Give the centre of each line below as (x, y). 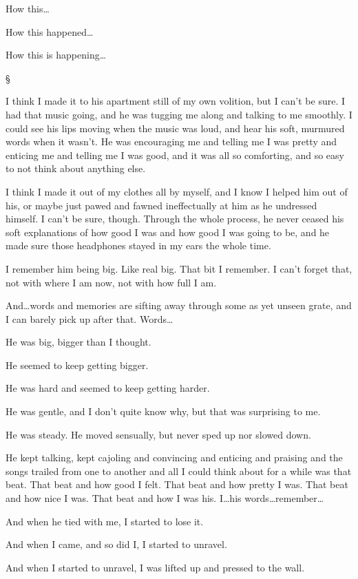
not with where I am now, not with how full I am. (111, 282)
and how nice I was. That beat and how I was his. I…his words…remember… (165, 498)
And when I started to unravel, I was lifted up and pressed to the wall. (155, 567)
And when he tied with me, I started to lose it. (105, 521)
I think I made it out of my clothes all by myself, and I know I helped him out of (177, 191)
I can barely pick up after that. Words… (89, 318)
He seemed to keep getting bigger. (77, 365)
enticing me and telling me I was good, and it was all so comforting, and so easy (175, 155)
